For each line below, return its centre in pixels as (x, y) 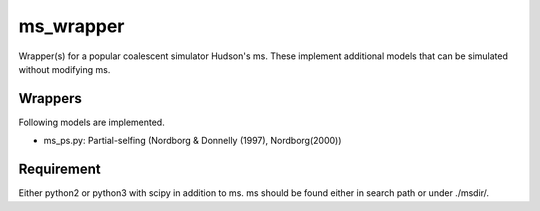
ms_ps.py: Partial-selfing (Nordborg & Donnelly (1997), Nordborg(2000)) (192, 141)
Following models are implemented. (91, 122)
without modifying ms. (64, 69)
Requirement (60, 169)
